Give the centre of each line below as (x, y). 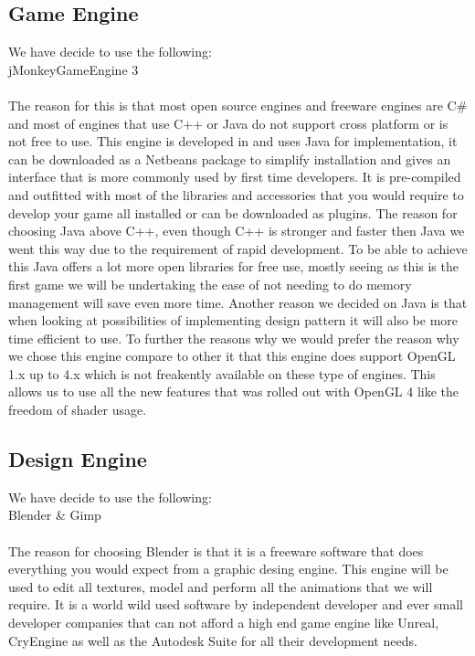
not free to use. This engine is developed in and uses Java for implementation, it (233, 141)
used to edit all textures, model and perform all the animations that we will (221, 586)
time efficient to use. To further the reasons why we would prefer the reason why (234, 338)
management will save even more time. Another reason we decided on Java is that (238, 302)
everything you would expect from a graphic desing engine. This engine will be (228, 569)
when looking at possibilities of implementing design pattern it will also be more (233, 320)
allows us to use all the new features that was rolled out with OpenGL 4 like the (234, 391)
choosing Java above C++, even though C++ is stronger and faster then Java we (237, 231)
